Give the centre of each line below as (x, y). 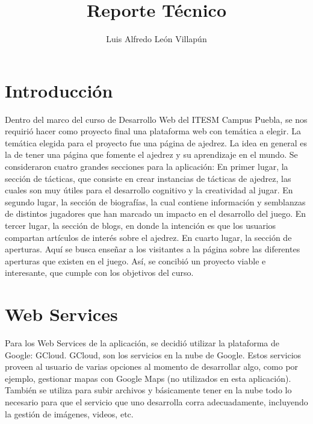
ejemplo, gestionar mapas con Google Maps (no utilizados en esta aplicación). (148, 378)
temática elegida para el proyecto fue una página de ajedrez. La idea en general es (156, 142)
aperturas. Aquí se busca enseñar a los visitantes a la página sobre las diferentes (153, 249)
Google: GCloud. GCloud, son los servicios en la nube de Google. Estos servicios (153, 354)
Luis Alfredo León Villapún (156, 39)
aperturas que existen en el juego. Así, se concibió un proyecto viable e (135, 260)
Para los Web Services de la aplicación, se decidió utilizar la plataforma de (142, 343)
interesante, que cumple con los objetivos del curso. (99, 273)
